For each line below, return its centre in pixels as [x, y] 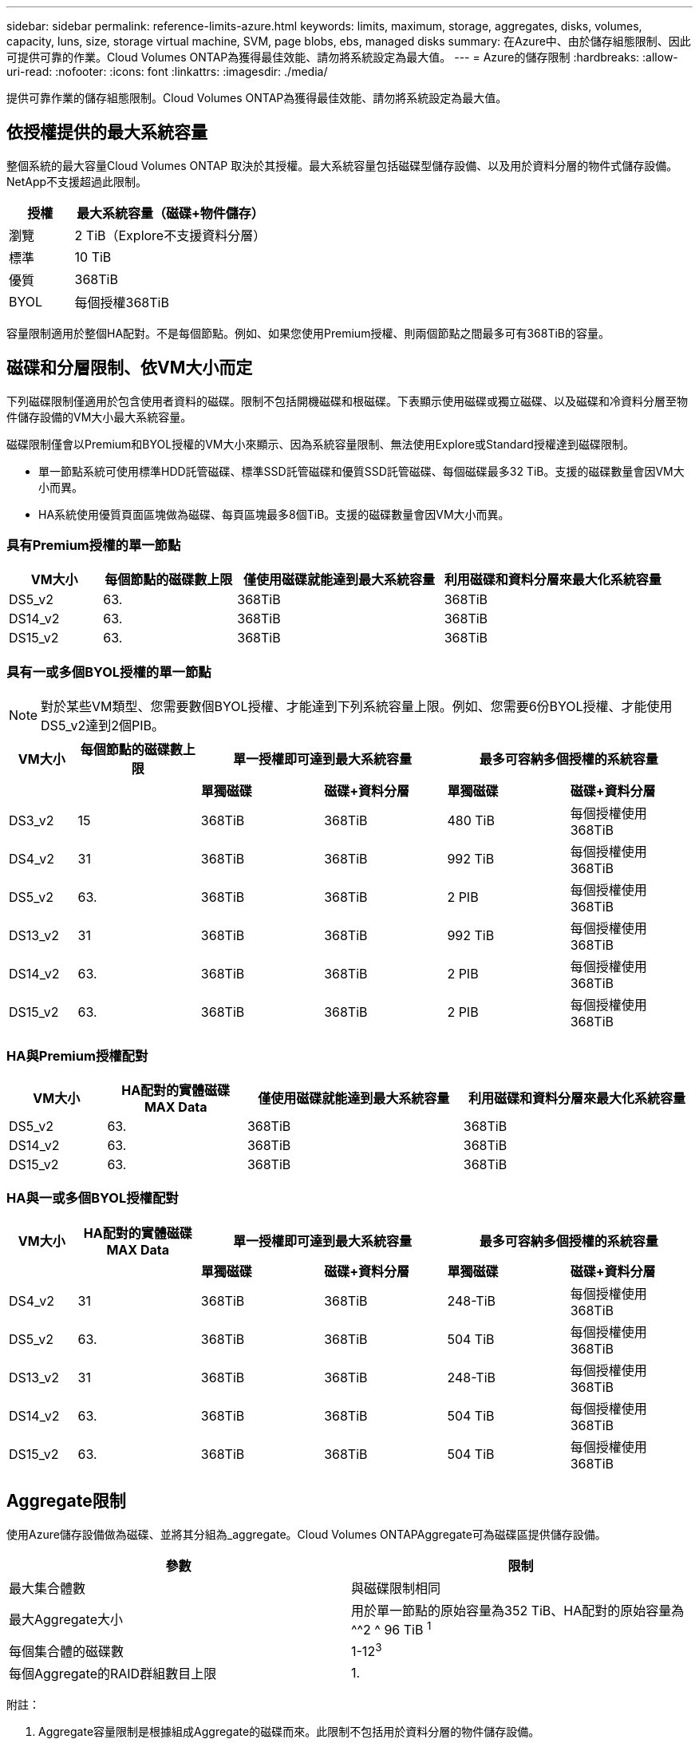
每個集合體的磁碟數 [67, 1651]
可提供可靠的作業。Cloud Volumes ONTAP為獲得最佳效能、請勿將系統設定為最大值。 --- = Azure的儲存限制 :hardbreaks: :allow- [342, 57]
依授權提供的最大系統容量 [107, 132]
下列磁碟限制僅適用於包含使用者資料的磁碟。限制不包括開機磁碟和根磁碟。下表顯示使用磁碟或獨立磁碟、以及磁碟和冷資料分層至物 [347, 401]
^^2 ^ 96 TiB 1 [391, 1628]
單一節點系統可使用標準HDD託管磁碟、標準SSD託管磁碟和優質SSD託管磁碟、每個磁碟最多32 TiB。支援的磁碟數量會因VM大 [361, 471]
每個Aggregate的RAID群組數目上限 [113, 1673]
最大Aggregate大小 [66, 1620]
